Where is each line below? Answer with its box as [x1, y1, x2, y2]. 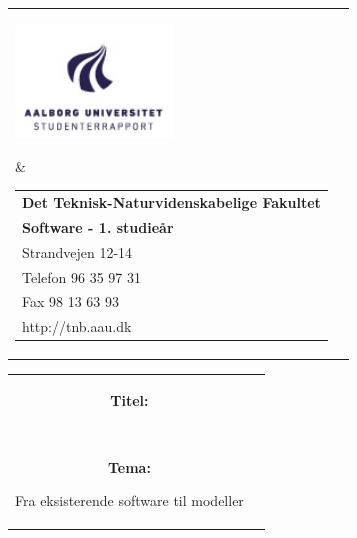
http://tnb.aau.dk [22, 316, 132, 337]
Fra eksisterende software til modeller [15, 490, 244, 511]
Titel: [110, 389, 149, 410]
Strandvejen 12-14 [22, 241, 133, 262]
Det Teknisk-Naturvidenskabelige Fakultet [22, 192, 321, 213]
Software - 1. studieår [22, 216, 174, 237]
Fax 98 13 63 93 [22, 291, 120, 312]
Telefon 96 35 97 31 [22, 266, 141, 287]
